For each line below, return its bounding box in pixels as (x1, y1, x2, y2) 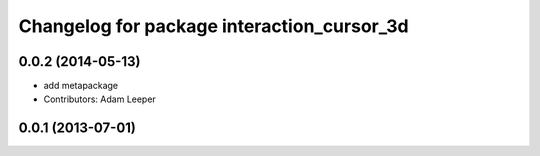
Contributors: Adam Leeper (43, 93, 157, 105)
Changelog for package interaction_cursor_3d (18, 15, 409, 37)
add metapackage (43, 80, 119, 92)
